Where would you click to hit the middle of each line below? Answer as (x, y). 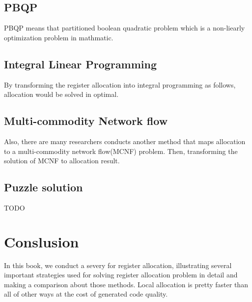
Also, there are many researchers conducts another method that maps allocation (125, 141)
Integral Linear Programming (81, 64)
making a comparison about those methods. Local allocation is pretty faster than (126, 284)
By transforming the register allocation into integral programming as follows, (120, 84)
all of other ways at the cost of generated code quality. (86, 294)
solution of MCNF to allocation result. (62, 161)
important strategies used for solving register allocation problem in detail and (121, 275)
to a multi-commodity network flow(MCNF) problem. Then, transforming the (121, 151)
